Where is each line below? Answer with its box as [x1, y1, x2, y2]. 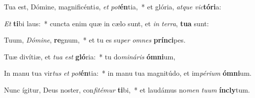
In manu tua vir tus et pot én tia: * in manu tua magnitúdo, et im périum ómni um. [4, 68, 252, 78]
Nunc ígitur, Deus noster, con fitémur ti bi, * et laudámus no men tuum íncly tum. [4, 84, 250, 95]
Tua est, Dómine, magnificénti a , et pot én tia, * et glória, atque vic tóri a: [4, 1, 221, 11]
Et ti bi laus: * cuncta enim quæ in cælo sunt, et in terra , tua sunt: [4, 18, 209, 28]
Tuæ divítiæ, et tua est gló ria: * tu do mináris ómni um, [4, 51, 176, 61]
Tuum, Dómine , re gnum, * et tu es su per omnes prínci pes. [4, 35, 186, 45]
